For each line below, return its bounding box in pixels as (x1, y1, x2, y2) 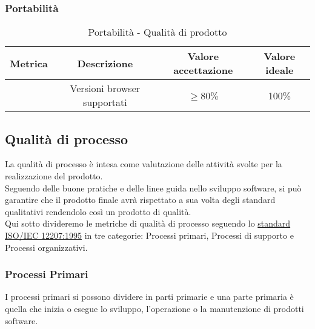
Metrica (10, 56, 48, 70)
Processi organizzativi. (5, 241, 88, 253)
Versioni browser (70, 81, 141, 96)
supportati (82, 95, 127, 110)
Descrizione (77, 56, 133, 70)
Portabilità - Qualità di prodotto (88, 25, 227, 39)
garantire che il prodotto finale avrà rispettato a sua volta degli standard (5, 193, 276, 206)
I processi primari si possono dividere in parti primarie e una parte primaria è (5, 290, 294, 303)
